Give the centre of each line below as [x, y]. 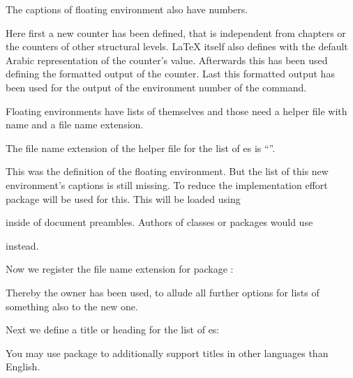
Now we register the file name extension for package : [120, 269]
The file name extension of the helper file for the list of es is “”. [141, 148]
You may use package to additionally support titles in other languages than [167, 353]
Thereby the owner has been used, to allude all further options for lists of [163, 292]
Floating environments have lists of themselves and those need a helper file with [176, 111]
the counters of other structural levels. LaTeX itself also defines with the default [177, 46]
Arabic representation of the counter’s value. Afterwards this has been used [167, 60]
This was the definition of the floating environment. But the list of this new [167, 171]
